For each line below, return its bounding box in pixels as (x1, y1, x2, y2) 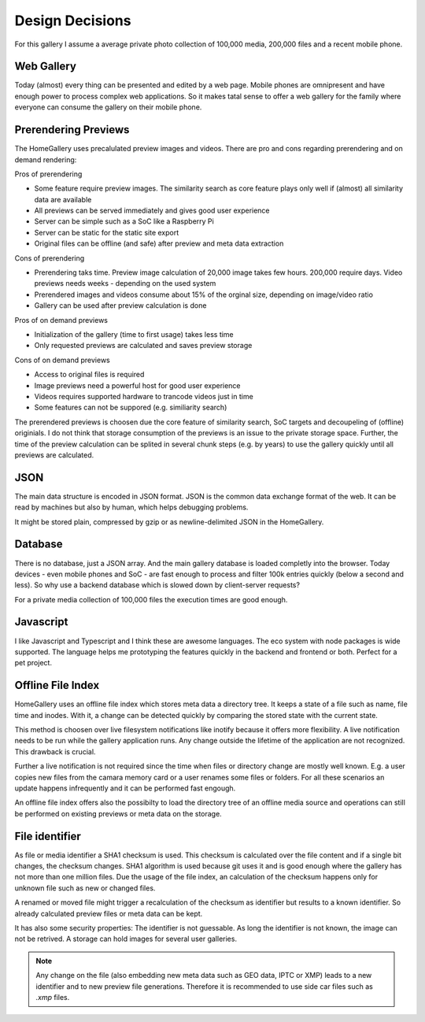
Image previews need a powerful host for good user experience (34, 380, 241, 390)
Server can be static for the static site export (34, 228, 179, 237)
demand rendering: (14, 154, 77, 165)
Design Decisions (14, 12, 131, 29)
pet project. (14, 658, 53, 668)
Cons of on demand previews (14, 355, 110, 365)
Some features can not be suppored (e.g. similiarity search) (34, 402, 227, 413)
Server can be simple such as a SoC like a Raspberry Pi (34, 217, 214, 226)
